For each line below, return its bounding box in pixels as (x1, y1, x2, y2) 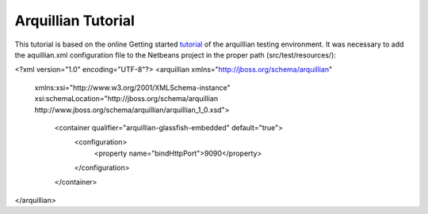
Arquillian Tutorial (14, 12, 135, 29)
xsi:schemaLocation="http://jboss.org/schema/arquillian (34, 94, 218, 103)
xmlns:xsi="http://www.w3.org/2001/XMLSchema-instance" (34, 83, 231, 92)
